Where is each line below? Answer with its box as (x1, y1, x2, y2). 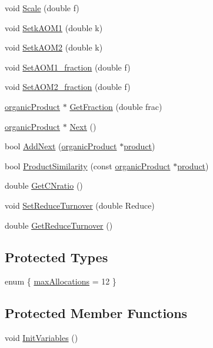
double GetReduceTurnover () (5, 219, 113, 231)
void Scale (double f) (5, 2, 79, 14)
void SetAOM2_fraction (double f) (5, 81, 131, 93)
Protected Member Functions (5, 304, 188, 322)
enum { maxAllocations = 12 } (5, 275, 117, 287)
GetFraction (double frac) (69, 100, 162, 112)
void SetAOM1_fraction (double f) (5, 61, 131, 73)
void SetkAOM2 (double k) (5, 41, 103, 53)
